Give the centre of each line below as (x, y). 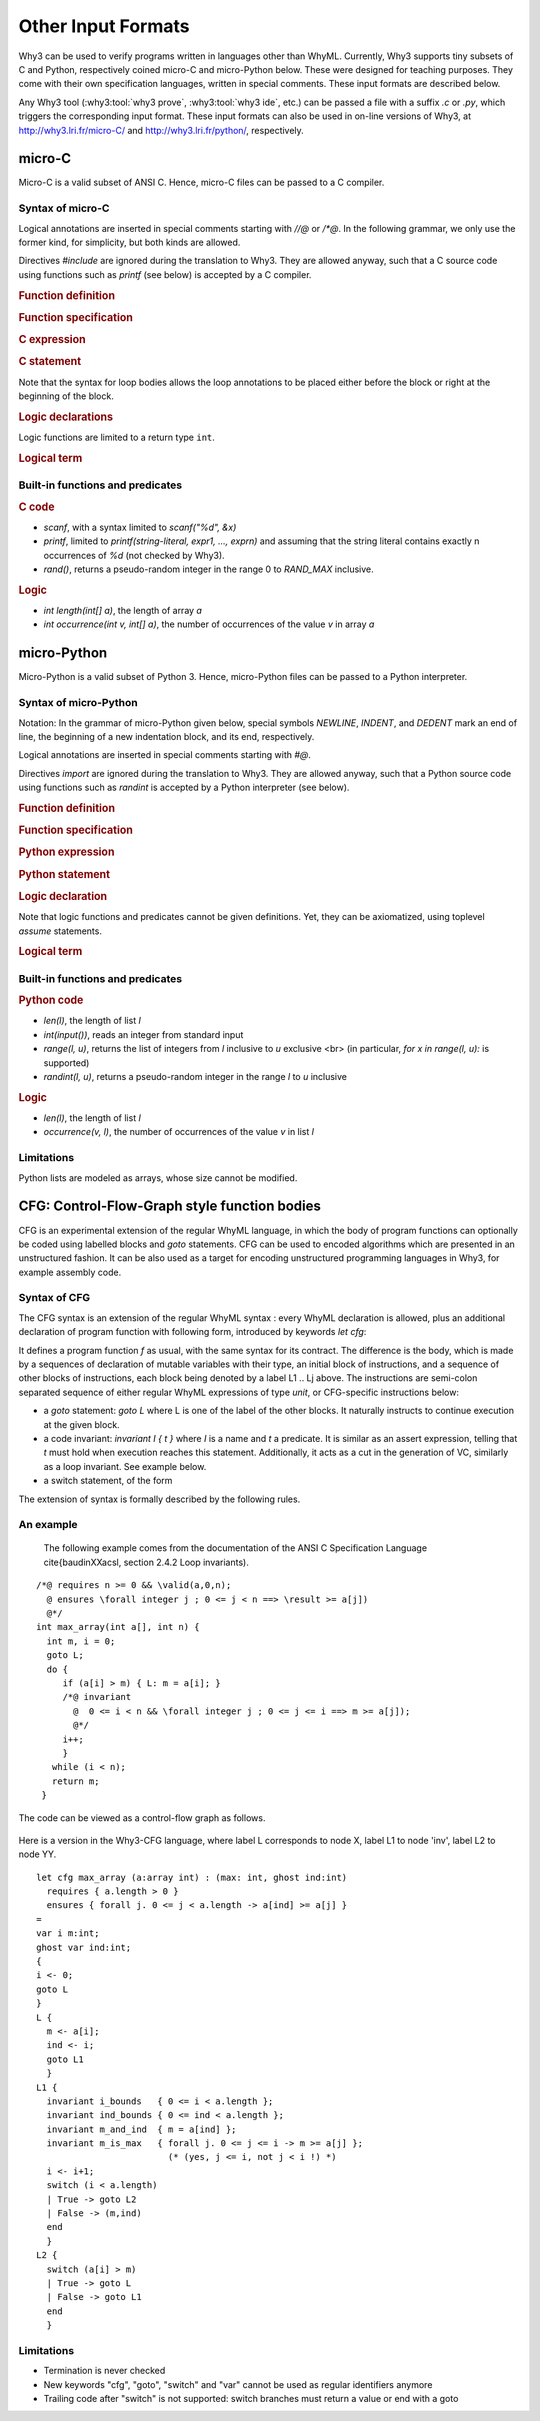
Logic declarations (66, 417)
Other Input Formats (104, 26)
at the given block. (81, 1424)
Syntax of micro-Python (78, 703)
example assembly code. (70, 1272)
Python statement (64, 874)
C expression (52, 340)
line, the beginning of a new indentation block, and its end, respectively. (166, 736)
